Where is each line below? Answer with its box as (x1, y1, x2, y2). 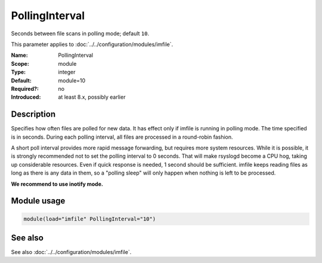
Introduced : (11, 93, 41, 101)
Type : (11, 69, 26, 76)
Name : (11, 51, 28, 59)
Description (11, 109, 56, 120)
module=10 (58, 77, 86, 84)
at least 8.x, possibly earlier (58, 93, 126, 101)
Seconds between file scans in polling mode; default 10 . (11, 30, 149, 37)
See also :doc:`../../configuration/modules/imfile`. (11, 249, 132, 256)
